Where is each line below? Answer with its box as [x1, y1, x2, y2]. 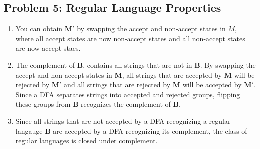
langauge [15, 125, 43, 136]
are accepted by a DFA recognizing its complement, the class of [53, 125, 247, 136]
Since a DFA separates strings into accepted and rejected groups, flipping [15, 89, 240, 99]
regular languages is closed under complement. [15, 135, 158, 146]
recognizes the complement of [81, 99, 171, 109]
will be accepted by [182, 79, 242, 90]
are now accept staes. [15, 43, 81, 53]
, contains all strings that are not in [83, 59, 192, 70]
